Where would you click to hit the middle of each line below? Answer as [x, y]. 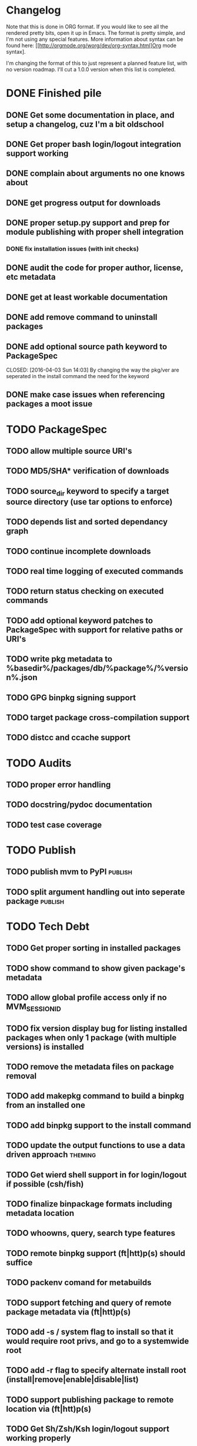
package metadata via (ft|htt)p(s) [69, 1312]
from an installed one [46, 1105]
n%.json [22, 678]
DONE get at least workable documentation [87, 297]
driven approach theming [51, 1155]
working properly [39, 1438]
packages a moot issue [49, 404]
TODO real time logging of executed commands [95, 571]
